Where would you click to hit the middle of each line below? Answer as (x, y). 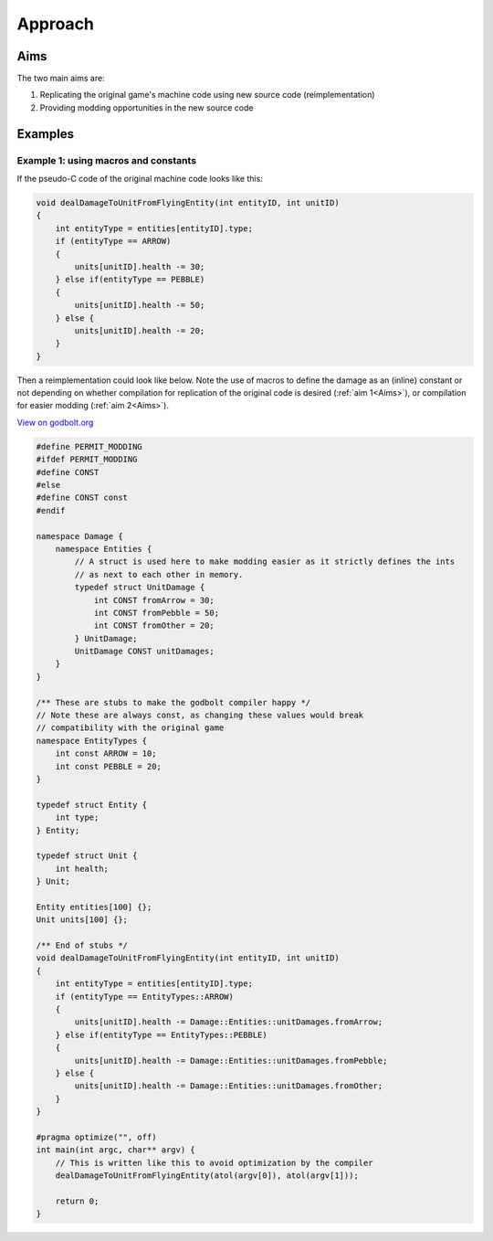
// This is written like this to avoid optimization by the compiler (214, 1162)
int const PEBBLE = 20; (108, 766)
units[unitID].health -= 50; (140, 305)
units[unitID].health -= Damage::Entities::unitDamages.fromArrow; (229, 1022)
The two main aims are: (61, 79)
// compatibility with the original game (130, 728)
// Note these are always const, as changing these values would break (200, 716)
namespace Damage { (79, 536)
